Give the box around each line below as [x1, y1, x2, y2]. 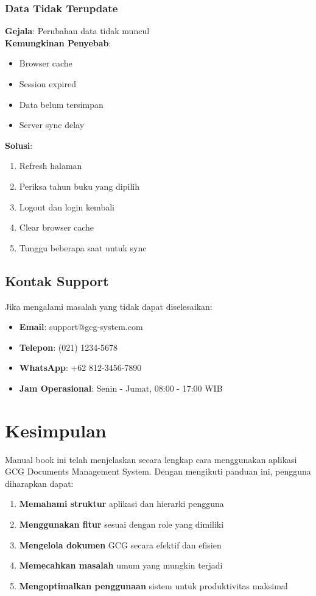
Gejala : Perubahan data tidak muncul [5, 24, 150, 37]
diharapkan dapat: [5, 476, 74, 489]
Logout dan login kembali [19, 200, 114, 213]
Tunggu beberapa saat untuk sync [19, 241, 147, 254]
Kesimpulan [5, 417, 107, 442]
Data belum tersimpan [19, 98, 104, 110]
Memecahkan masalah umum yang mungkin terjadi [19, 559, 223, 572]
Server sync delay [19, 118, 85, 131]
